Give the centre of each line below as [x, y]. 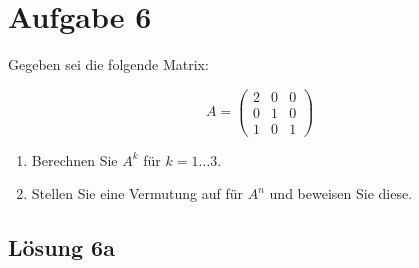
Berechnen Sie [74, 159]
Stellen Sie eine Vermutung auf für [137, 193]
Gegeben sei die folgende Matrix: [108, 64]
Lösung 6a [61, 247]
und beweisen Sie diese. [341, 193]
